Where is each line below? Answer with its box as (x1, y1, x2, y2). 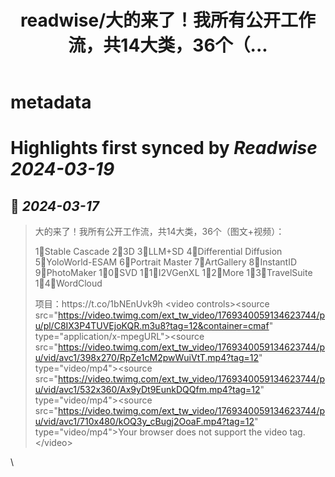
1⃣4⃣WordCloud (34, 277, 103, 290)
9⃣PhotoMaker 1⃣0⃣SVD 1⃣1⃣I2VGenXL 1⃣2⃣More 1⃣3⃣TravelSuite (34, 267, 313, 279)
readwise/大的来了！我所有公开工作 (19, 9, 317, 32)
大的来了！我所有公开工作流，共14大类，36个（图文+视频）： (34, 226, 285, 238)
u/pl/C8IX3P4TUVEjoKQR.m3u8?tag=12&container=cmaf (34, 320, 270, 332)
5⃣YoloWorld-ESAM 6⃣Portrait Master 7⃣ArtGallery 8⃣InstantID (34, 256, 298, 268)
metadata (10, 91, 92, 114)
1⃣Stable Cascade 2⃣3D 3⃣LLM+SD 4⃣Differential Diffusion (34, 246, 283, 258)
